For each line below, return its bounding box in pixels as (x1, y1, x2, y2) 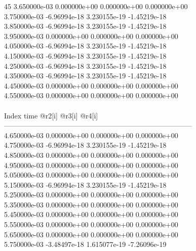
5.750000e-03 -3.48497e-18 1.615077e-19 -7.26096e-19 (4, 239, 167, 249)
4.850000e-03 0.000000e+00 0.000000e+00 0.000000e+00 (4, 149, 178, 160)
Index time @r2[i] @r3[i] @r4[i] (4, 110, 98, 120)
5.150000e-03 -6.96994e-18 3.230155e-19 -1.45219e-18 (4, 179, 167, 190)
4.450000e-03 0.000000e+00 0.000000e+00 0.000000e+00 (4, 80, 178, 91)
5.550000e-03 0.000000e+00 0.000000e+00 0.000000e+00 (4, 219, 178, 230)
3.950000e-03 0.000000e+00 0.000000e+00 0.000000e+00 (4, 30, 178, 41)
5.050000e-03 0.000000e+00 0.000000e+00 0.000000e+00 (4, 170, 178, 180)
